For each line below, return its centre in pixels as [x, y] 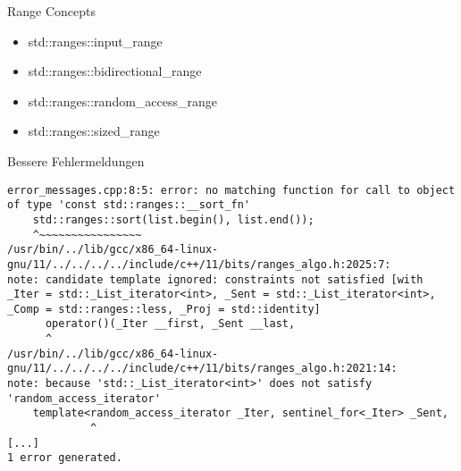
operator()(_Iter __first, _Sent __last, [170, 324]
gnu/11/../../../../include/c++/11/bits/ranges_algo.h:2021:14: [202, 369]
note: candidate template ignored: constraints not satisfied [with [215, 279]
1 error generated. [65, 458]
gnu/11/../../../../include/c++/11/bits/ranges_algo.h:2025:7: [199, 264]
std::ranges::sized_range [94, 131]
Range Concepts [52, 11]
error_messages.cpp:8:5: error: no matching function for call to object [231, 190]
